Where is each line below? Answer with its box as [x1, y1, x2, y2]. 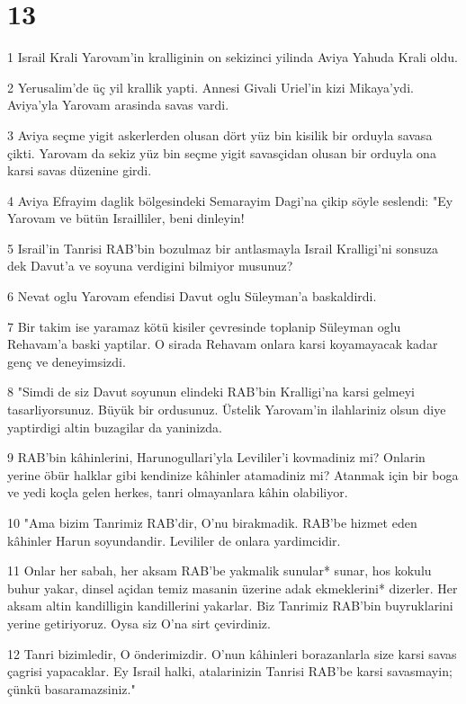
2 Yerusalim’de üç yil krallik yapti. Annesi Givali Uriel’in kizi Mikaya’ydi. [7, 77, 414, 96]
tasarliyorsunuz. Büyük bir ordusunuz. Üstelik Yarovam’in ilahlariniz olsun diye [7, 400, 446, 419]
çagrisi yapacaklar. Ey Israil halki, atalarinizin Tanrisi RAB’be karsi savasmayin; [7, 662, 453, 681]
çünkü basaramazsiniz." [7, 679, 136, 698]
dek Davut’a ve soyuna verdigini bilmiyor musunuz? [7, 256, 293, 275]
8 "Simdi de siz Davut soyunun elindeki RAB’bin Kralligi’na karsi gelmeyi [7, 382, 415, 401]
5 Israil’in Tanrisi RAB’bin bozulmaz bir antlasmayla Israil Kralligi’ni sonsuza [7, 238, 439, 257]
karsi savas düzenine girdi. [7, 161, 152, 180]
